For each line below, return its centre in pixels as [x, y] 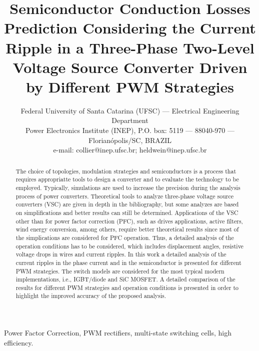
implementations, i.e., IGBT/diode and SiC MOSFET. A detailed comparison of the [125, 279]
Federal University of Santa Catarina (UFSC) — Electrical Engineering [130, 110]
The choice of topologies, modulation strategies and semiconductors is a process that [126, 171]
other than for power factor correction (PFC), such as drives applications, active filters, [129, 221]
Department [130, 120]
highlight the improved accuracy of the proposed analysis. [91, 296]
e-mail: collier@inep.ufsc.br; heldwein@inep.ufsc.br [130, 150]
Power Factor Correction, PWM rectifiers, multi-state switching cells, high [118, 333]
